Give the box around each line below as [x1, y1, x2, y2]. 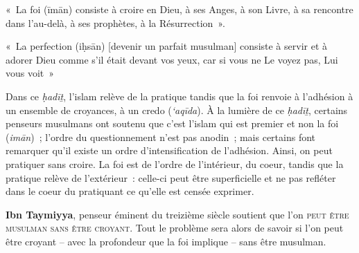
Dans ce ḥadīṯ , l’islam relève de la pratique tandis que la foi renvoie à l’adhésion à [6, 88, 353, 103]
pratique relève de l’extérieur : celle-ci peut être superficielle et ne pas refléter [6, 170, 336, 185]
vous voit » [6, 66, 55, 80]
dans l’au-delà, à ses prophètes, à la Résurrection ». [6, 15, 225, 30]
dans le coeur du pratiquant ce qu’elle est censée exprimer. [6, 184, 254, 198]
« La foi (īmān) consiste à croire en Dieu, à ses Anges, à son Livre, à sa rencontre [6, 2, 353, 16]
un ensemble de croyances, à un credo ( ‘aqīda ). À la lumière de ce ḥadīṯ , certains [6, 102, 348, 117]
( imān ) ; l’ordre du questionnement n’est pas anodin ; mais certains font [6, 129, 316, 144]
